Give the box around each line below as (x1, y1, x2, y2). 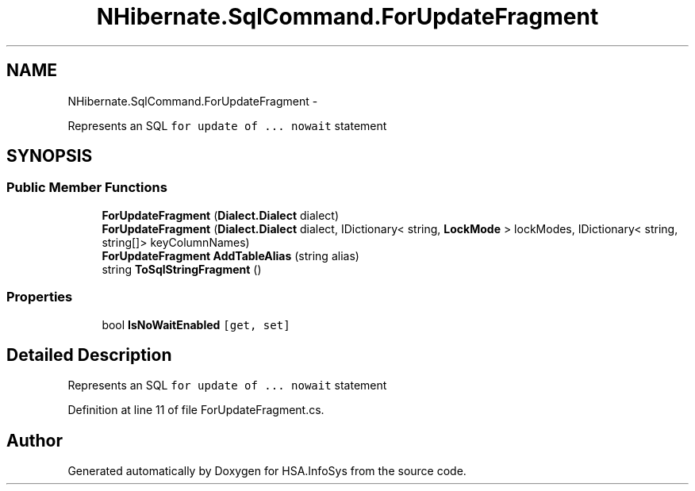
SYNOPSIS (6, 146, 93, 167)
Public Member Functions (6, 179, 167, 196)
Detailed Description (6, 344, 172, 365)
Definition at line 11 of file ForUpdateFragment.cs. (67, 403, 324, 417)
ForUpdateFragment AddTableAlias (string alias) (102, 248, 359, 263)
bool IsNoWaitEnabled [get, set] (102, 317, 290, 332)
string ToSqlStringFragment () (102, 262, 262, 276)
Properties (6, 289, 73, 305)
